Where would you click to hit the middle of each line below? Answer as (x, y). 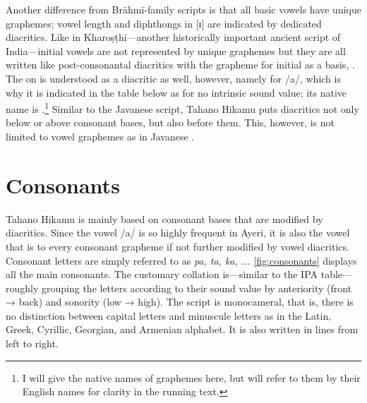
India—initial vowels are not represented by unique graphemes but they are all (176, 50)
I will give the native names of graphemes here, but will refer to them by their (191, 377)
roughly (22, 288)
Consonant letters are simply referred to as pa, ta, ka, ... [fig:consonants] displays (181, 260)
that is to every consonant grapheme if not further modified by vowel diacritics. (178, 246)
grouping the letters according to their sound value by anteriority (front (197, 288)
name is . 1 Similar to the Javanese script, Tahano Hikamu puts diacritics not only (182, 108)
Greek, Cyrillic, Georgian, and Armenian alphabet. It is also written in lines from (182, 329)
